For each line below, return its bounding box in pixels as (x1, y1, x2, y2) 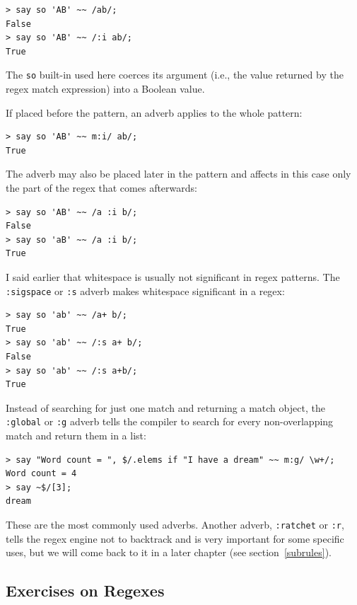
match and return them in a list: (6, 428, 146, 443)
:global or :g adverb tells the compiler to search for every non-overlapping (6, 414, 334, 429)
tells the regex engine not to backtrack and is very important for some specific (6, 531, 344, 546)
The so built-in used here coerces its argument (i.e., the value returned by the (6, 67, 344, 82)
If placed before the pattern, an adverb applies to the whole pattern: (6, 105, 303, 120)
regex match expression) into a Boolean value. (6, 81, 205, 96)
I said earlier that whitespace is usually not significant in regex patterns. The (6, 269, 340, 284)
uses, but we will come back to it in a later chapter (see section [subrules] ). (6, 545, 332, 560)
